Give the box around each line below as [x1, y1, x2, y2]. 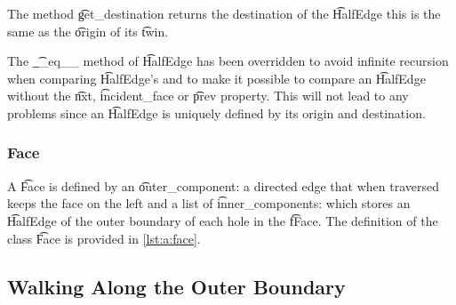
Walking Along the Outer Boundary [7, 272, 346, 300]
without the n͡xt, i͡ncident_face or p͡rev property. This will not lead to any [7, 86, 409, 105]
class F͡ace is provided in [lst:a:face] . [7, 229, 201, 247]
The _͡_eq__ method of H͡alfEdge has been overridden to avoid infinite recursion [7, 52, 449, 70]
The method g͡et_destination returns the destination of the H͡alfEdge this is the [7, 4, 441, 22]
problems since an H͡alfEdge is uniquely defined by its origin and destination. [7, 103, 426, 122]
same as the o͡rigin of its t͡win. [7, 21, 169, 40]
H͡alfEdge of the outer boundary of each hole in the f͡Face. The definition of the [7, 211, 438, 229]
